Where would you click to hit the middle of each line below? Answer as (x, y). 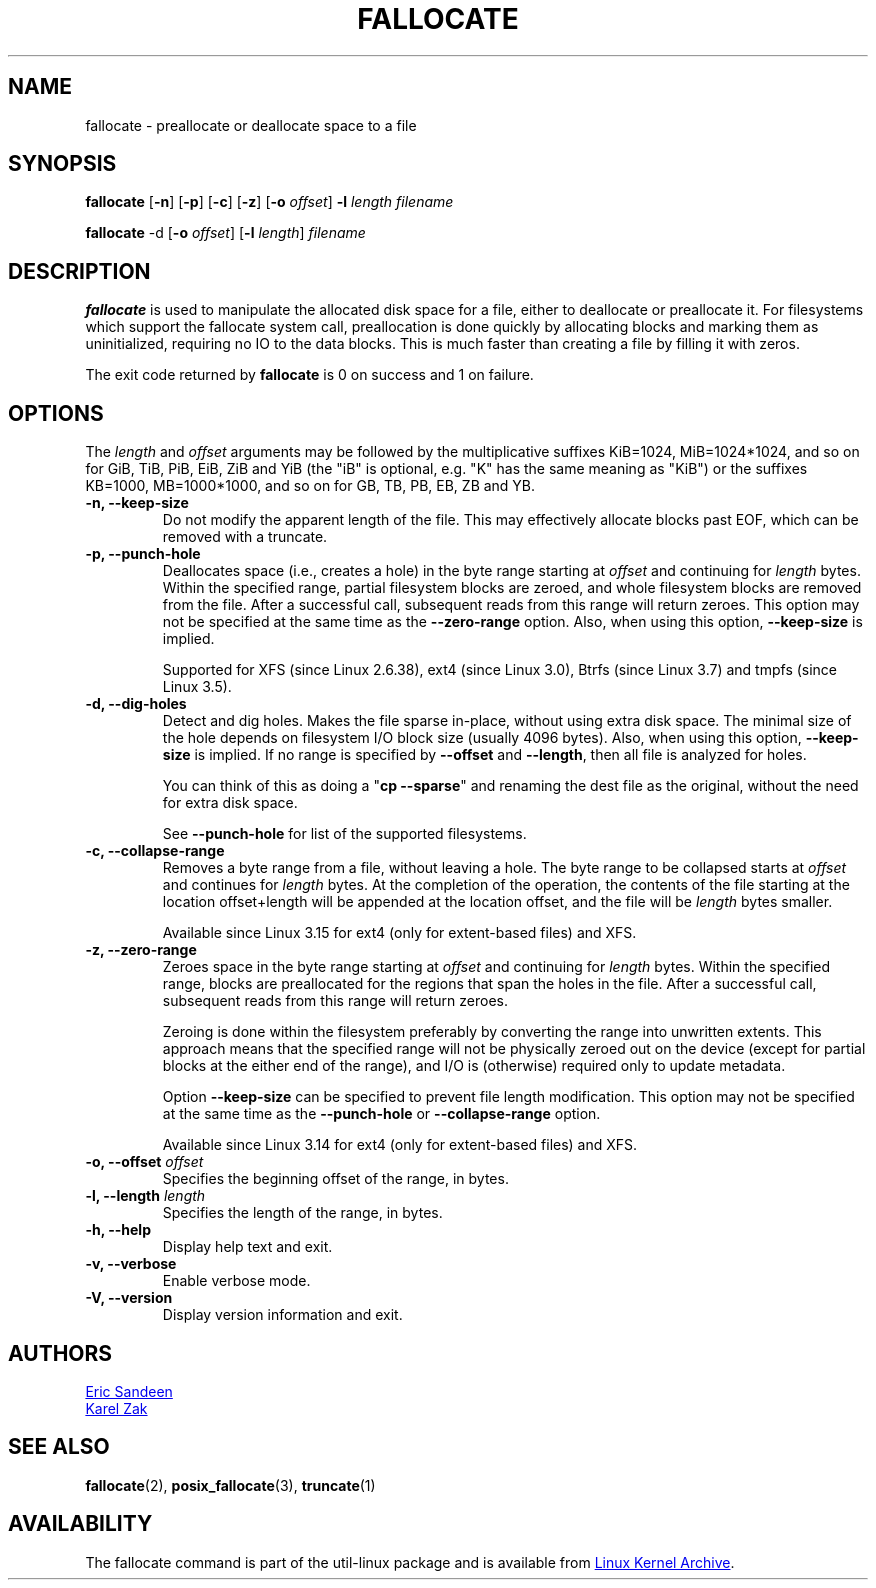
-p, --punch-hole (143, 554)
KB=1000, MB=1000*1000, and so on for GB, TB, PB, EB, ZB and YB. (310, 486)
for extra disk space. (230, 803)
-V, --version (129, 1298)
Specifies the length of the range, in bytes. (302, 1213)
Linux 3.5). (197, 687)
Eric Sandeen (129, 1391)
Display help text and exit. (247, 1247)
